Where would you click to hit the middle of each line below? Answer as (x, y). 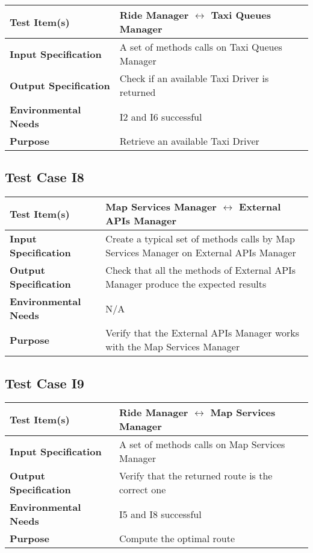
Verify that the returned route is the (196, 476)
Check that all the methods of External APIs (201, 270)
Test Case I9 (45, 383)
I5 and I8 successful (160, 514)
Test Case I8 (45, 177)
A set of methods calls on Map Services (202, 444)
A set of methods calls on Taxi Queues (201, 47)
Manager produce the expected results (186, 284)
